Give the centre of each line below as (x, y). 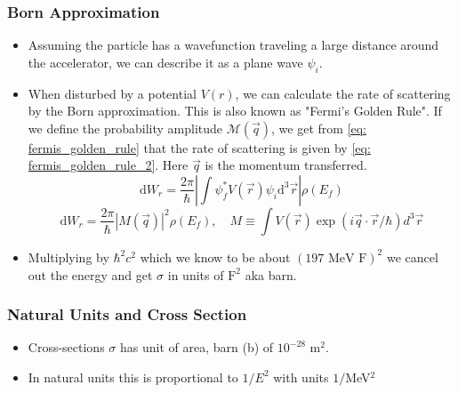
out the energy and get (90, 274)
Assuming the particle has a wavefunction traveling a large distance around (233, 45)
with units (301, 377)
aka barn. (271, 274)
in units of (196, 274)
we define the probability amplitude (125, 128)
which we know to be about (215, 257)
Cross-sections (66, 347)
